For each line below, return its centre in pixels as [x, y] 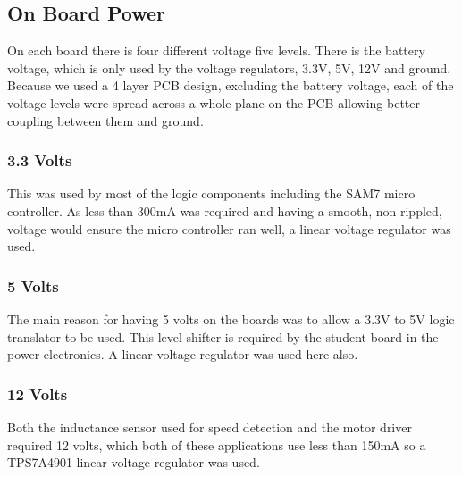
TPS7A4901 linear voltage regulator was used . [134, 462]
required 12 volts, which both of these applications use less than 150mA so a [217, 444]
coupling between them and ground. [105, 120]
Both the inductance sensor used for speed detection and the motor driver [210, 427]
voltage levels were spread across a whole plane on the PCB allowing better [214, 102]
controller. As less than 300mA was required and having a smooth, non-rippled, [225, 210]
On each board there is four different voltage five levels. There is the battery [216, 50]
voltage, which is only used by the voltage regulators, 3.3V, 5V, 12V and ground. [229, 67]
